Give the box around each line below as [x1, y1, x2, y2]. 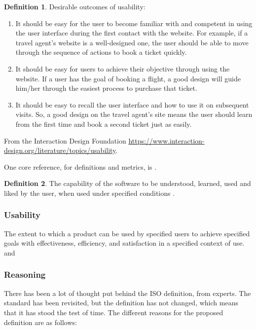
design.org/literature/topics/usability [4, 145, 116, 155]
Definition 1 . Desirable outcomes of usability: [4, 1, 146, 11]
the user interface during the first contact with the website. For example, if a [15, 28, 248, 38]
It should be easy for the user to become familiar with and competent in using [15, 18, 253, 28]
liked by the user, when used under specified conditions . [4, 187, 175, 198]
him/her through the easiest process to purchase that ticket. [15, 83, 197, 93]
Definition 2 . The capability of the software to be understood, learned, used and [4, 178, 251, 188]
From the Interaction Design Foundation [4, 135, 126, 146]
